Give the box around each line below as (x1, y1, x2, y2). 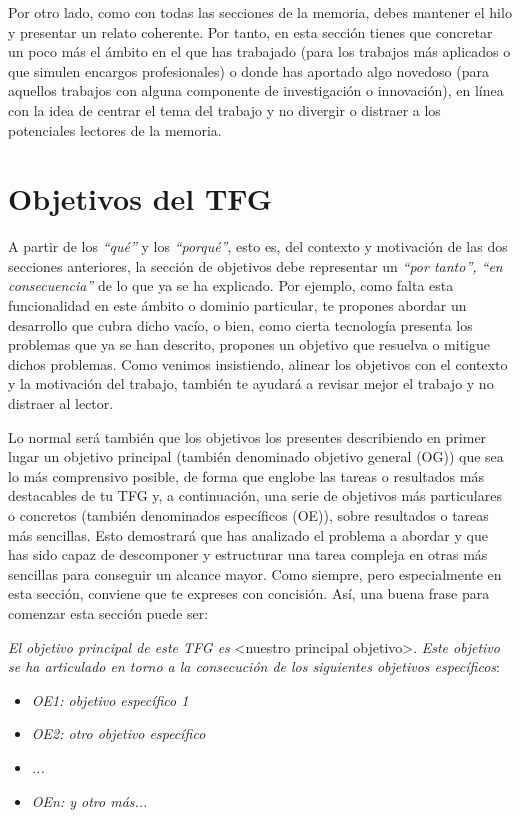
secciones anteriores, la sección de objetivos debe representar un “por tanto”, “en (8, 255, 503, 276)
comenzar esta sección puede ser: (8, 602, 209, 623)
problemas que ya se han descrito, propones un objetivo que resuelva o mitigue (8, 334, 490, 355)
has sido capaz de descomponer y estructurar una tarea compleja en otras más (8, 544, 488, 565)
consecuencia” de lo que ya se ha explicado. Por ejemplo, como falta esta (8, 275, 454, 296)
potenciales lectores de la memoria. (8, 119, 222, 140)
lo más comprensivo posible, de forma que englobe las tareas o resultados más (8, 465, 484, 486)
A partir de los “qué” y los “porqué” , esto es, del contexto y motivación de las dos (8, 236, 508, 257)
